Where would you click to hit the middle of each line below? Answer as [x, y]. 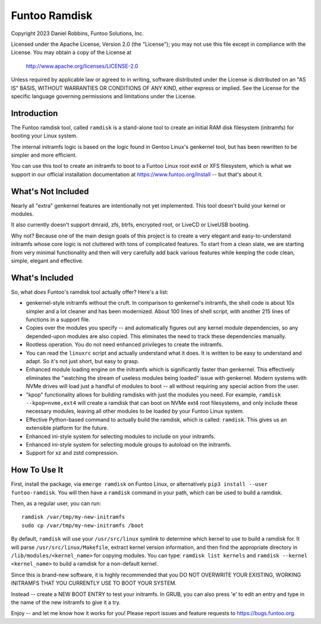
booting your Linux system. [44, 136]
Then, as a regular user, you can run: [56, 504]
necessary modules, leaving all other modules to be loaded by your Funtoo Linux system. [135, 411]
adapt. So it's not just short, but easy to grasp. [83, 361]
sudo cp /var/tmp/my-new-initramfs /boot [83, 525]
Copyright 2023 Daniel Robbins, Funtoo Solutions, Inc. [77, 33]
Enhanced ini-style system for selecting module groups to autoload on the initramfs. [129, 444]
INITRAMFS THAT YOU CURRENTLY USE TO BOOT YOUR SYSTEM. [94, 583]
